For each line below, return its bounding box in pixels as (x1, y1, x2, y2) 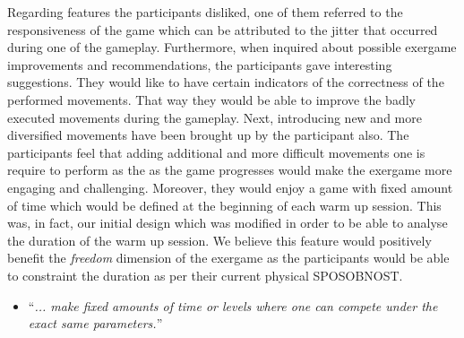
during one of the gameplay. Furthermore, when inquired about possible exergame (7, 38, 457, 56)
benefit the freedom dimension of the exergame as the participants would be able (7, 248, 450, 267)
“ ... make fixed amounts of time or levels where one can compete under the (28, 296, 438, 315)
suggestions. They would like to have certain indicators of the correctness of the (7, 73, 444, 91)
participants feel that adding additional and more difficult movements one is (7, 143, 425, 161)
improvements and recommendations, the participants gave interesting (7, 55, 392, 74)
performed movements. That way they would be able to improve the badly (7, 90, 416, 108)
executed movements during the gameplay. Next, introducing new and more (7, 108, 422, 126)
